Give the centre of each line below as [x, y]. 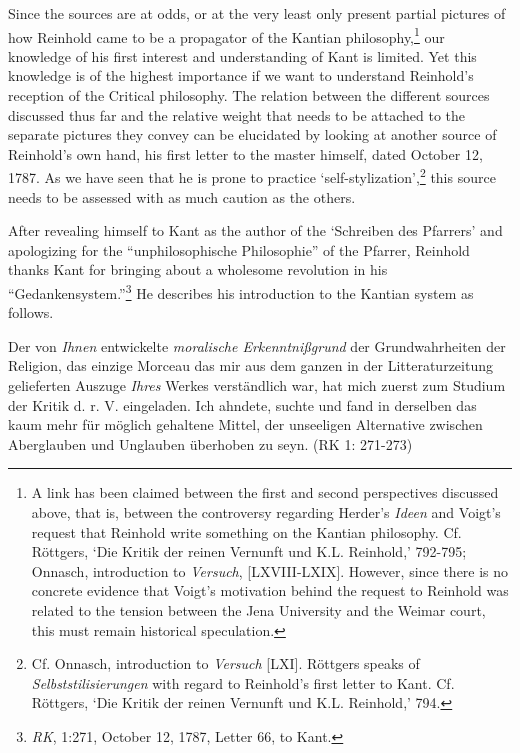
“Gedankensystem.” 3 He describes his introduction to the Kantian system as [241, 291]
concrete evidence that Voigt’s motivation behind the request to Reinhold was [270, 590]
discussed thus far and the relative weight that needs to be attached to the [236, 114]
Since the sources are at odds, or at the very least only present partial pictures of [257, 13]
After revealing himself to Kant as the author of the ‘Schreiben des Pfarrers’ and [255, 230]
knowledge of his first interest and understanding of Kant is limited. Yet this [242, 55]
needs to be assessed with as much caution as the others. [182, 196]
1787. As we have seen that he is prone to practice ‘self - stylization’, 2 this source [252, 176]
